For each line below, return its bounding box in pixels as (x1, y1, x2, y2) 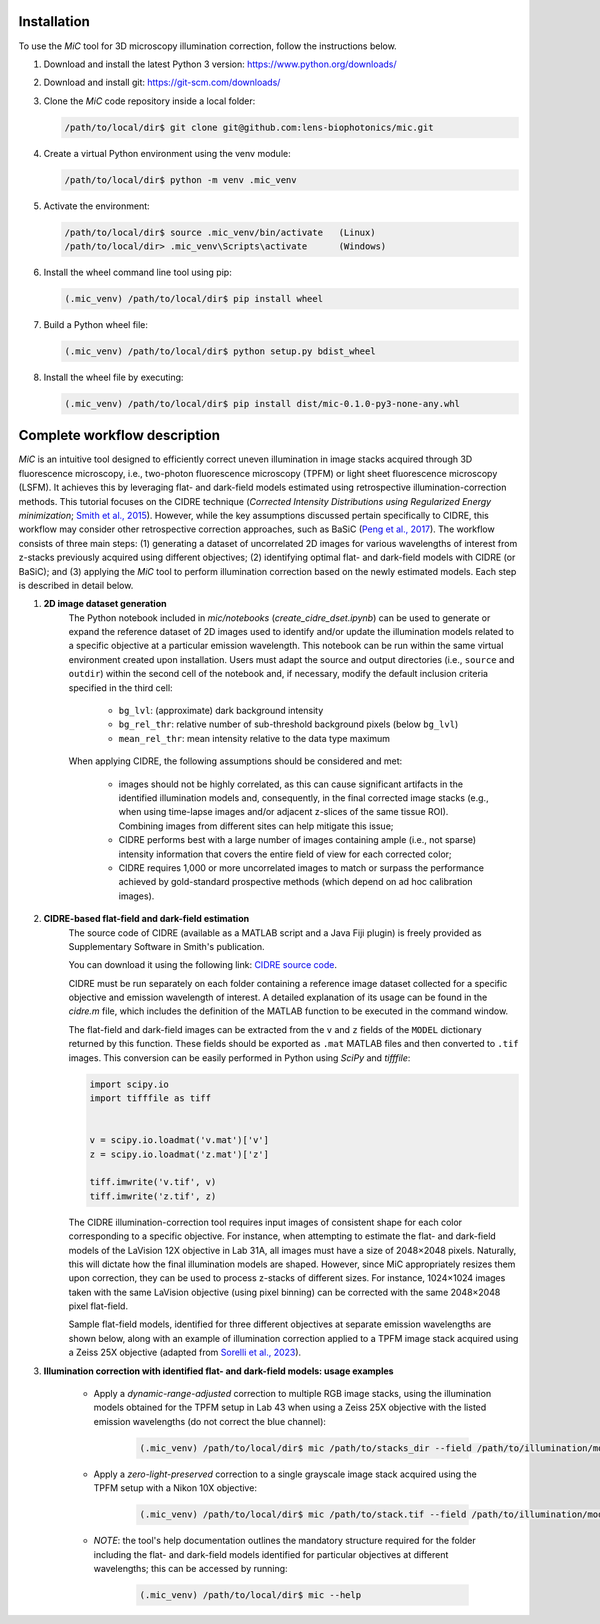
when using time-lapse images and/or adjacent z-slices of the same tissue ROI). (118, 806, 449, 818)
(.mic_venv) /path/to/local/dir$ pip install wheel (64, 293, 324, 304)
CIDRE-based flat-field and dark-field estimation (43, 913, 250, 925)
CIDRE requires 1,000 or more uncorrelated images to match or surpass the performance (118, 861, 485, 874)
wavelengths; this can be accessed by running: (93, 1562, 289, 1574)
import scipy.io (89, 1078, 170, 1090)
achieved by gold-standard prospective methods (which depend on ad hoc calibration (118, 876, 474, 888)
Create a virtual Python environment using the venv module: (43, 147, 291, 159)
